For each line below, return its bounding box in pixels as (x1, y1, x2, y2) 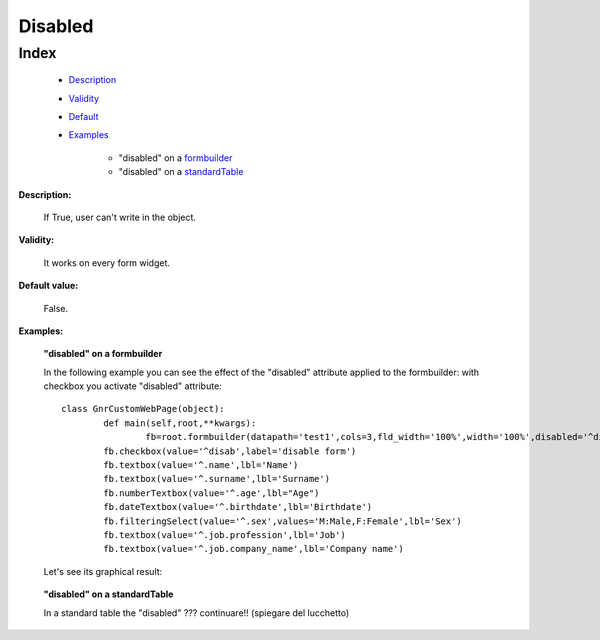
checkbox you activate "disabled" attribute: (43, 380, 222, 392)
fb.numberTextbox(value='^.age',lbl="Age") (103, 487, 320, 499)
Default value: (18, 280, 79, 292)
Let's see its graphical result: (43, 565, 163, 577)
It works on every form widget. (43, 256, 170, 269)
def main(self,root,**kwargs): (103, 417, 257, 429)
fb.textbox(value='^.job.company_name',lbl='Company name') (103, 543, 404, 555)
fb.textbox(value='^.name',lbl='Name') (103, 460, 299, 471)
